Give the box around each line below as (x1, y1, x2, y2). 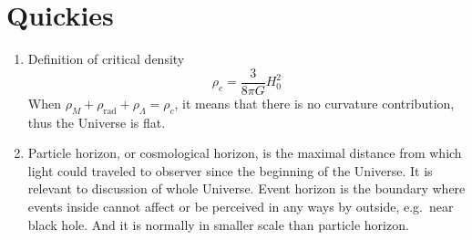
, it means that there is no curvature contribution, (174, 93, 455, 112)
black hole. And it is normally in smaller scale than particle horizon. (27, 214, 409, 234)
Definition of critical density (27, 49, 185, 68)
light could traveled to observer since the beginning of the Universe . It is (27, 161, 433, 180)
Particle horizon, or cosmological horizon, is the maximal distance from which (27, 143, 462, 162)
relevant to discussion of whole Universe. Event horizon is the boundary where (27, 179, 466, 198)
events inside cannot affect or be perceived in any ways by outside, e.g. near (27, 196, 454, 215)
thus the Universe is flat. (27, 112, 166, 131)
